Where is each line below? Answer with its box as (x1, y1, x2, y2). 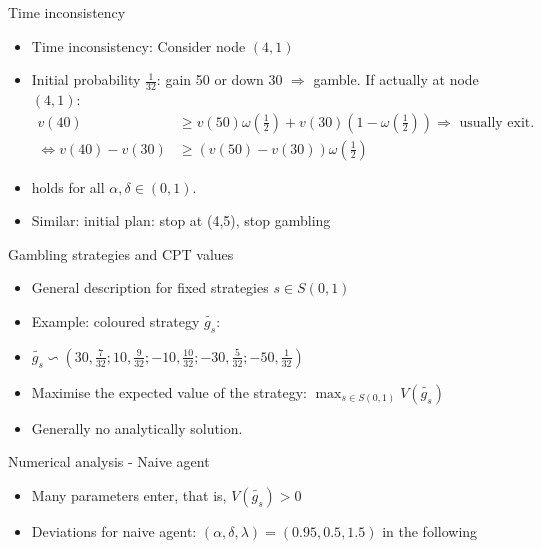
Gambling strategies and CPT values (8, 243, 234, 264)
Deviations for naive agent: (31, 521, 197, 542)
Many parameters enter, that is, (31, 485, 227, 506)
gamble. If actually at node (313, 69, 479, 90)
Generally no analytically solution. (31, 417, 243, 438)
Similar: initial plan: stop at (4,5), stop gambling (31, 210, 331, 231)
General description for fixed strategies (31, 277, 269, 298)
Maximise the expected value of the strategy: (31, 381, 307, 402)
